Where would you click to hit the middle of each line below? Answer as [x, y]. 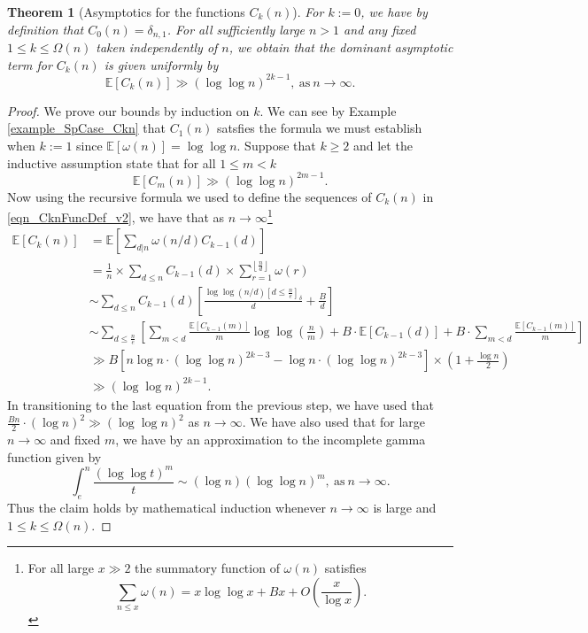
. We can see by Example [328, 110]
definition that [46, 29]
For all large [61, 568]
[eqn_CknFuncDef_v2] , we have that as [116, 216]
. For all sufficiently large [236, 29]
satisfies [345, 568]
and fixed [75, 439]
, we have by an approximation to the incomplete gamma [271, 439]
